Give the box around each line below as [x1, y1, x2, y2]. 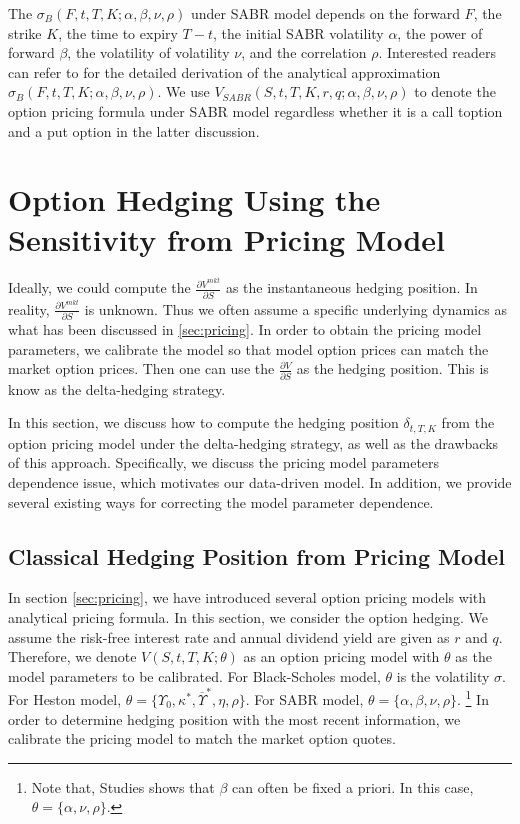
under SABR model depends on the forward [191, 3, 460, 23]
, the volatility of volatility [67, 42, 230, 63]
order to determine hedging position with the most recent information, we [8, 708, 461, 729]
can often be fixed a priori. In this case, [232, 776, 474, 797]
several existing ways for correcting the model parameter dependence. [8, 491, 434, 512]
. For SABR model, [245, 689, 364, 709]
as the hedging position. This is [296, 358, 489, 379]
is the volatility [396, 665, 490, 686]
